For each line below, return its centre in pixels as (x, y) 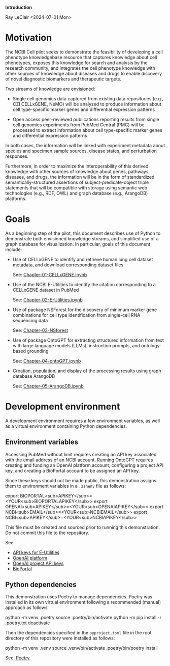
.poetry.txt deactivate (28, 623)
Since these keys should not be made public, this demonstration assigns (81, 480)
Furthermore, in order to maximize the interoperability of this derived (77, 166)
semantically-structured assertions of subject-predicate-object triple (77, 182)
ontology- (151, 345)
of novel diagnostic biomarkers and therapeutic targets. (63, 79)
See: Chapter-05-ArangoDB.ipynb (48, 386)
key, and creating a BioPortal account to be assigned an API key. (73, 470)
